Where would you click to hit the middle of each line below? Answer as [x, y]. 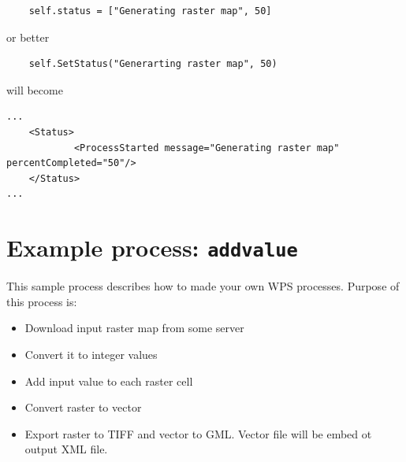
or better [28, 37]
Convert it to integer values [91, 354]
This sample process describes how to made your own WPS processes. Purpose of [203, 286]
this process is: [42, 301]
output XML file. [66, 449]
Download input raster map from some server [134, 328]
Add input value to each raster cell [109, 381]
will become [35, 89]
